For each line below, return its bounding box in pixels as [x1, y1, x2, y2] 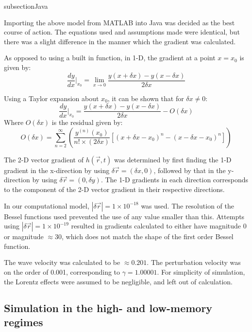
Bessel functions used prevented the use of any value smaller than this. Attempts [4, 211, 245, 221]
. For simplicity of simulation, [157, 267, 245, 277]
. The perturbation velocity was [147, 257, 241, 267]
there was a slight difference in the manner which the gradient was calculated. [4, 36, 236, 46]
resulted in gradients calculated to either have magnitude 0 [71, 221, 247, 231]
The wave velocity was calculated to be [4, 257, 120, 267]
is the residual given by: [51, 117, 123, 127]
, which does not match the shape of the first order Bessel [61, 231, 234, 242]
